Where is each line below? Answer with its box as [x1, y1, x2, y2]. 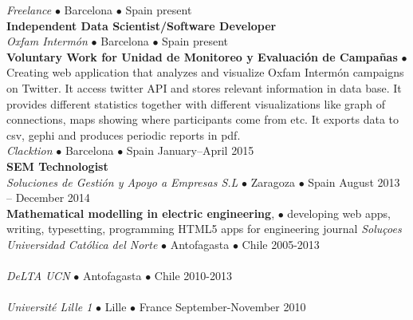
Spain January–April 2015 [126, 142, 254, 159]
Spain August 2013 [308, 173, 400, 190]
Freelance [6, 2, 52, 18]
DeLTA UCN [6, 267, 70, 284]
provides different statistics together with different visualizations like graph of [6, 95, 386, 112]
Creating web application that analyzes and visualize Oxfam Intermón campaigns [6, 64, 404, 81]
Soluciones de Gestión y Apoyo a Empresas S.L [6, 173, 238, 190]
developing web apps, [287, 204, 391, 221]
